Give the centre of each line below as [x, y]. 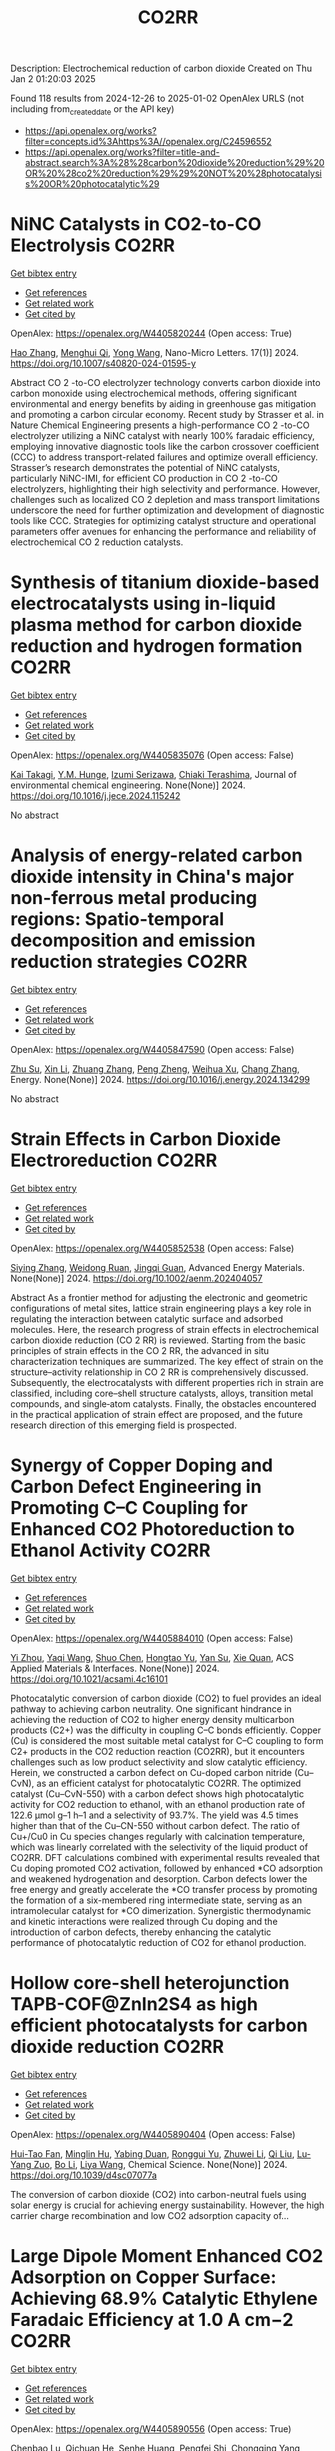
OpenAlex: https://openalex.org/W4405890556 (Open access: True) [151, 2428]
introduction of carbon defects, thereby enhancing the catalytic [141, 1932]
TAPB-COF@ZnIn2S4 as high [134, 2003]
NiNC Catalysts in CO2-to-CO [136, 224]
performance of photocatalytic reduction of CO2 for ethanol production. [158, 1942]
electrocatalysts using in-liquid [143, 603]
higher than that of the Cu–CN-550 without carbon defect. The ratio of [155, 1825]
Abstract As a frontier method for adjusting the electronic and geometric [159, 1297]
